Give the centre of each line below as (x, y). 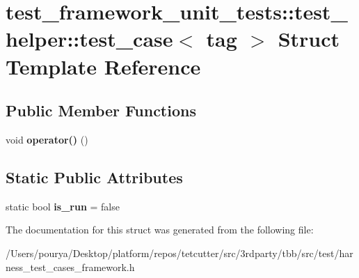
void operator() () (47, 139)
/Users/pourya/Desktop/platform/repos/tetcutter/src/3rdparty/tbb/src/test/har (179, 253)
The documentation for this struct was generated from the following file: (160, 230)
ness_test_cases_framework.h (70, 267)
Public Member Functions (101, 110)
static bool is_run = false (63, 206)
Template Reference (103, 66)
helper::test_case (89, 39)
